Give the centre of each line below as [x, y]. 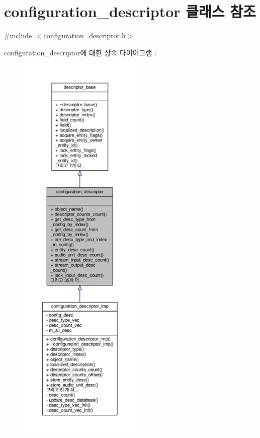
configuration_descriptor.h [84, 35]
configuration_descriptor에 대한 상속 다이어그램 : [80, 52]
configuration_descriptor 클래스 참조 [130, 11]
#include [18, 35]
